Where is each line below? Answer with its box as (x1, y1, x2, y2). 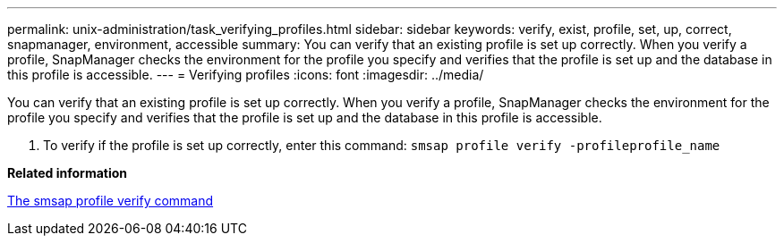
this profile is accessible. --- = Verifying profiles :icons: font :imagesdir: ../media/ (7, 67, 484, 82)
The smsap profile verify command (7, 193, 214, 208)
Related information (7, 165, 128, 180)
